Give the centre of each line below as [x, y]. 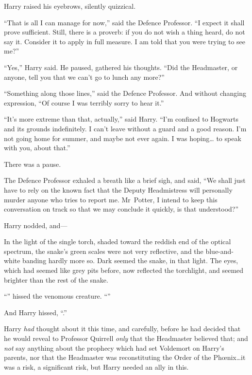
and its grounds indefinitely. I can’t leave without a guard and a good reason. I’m [125, 128]
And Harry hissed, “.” [35, 312]
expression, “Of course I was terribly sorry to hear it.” [84, 102]
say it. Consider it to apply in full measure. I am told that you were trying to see [125, 41]
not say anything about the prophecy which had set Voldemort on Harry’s [114, 348]
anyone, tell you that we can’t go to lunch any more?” [84, 77]
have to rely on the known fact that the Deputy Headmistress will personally [118, 189]
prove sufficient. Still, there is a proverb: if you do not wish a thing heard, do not [125, 32]
